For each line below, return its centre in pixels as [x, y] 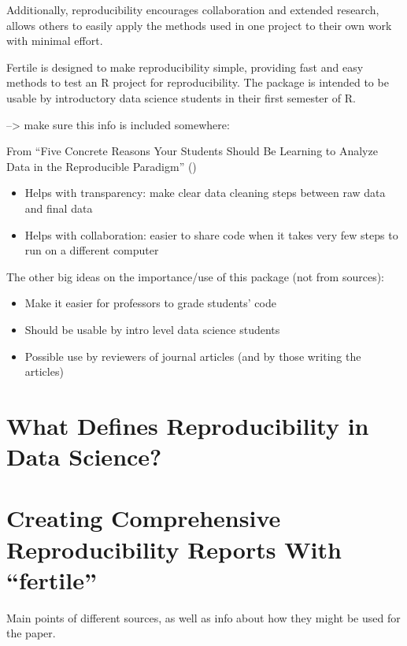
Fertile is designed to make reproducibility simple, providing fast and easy [185, 67]
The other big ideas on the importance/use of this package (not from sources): [196, 276]
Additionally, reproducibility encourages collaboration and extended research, [193, 9]
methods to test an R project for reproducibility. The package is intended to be [198, 82]
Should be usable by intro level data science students [152, 329]
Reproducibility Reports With [174, 549]
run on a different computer [92, 250]
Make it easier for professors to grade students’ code [150, 303]
